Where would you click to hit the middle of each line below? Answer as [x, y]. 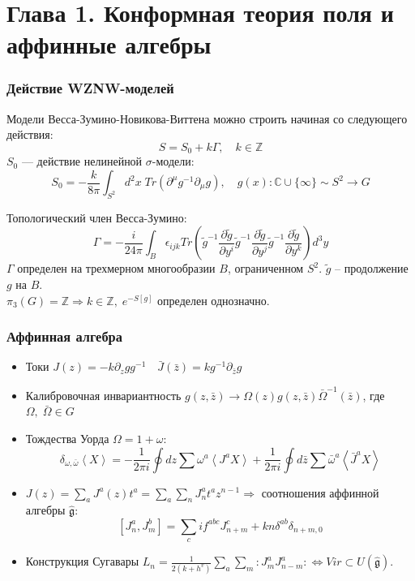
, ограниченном [265, 268]
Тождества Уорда [67, 438]
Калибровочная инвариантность [103, 395]
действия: [30, 134]
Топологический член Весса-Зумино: [97, 217]
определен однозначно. [214, 300]
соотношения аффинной [320, 492]
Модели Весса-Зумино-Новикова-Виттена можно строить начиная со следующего [207, 118]
